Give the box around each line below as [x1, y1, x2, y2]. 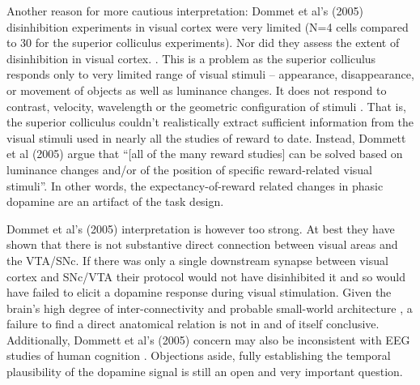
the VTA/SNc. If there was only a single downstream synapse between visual [6, 251, 388, 268]
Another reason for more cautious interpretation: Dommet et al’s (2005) [6, 2, 363, 19]
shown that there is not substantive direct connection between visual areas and [6, 236, 398, 253]
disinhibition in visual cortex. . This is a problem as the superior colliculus [6, 49, 376, 66]
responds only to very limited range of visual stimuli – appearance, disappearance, [6, 66, 414, 83]
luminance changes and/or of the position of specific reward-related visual [6, 160, 372, 178]
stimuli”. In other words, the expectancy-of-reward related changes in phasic [6, 177, 384, 194]
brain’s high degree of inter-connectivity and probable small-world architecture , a [6, 299, 413, 316]
